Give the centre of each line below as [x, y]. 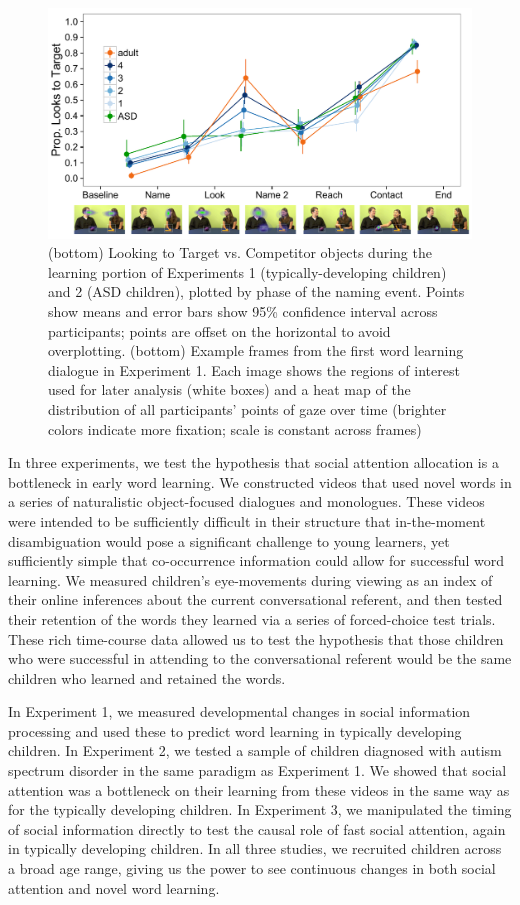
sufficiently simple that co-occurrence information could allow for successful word [256, 560]
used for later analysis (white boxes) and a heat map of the [229, 389]
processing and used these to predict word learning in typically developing [235, 730]
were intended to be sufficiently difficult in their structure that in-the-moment [247, 520]
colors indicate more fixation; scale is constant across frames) [235, 428]
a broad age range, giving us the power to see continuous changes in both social [252, 868]
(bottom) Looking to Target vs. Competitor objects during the [240, 252]
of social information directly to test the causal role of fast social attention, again [257, 828]
